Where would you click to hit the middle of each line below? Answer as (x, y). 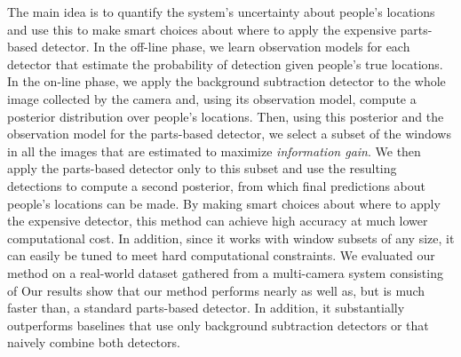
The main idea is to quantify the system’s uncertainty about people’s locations (221, 12)
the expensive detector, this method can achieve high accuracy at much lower (218, 221)
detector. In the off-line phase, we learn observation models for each (226, 47)
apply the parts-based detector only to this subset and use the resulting (202, 168)
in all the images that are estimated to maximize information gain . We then (214, 151)
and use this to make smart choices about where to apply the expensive (202, 29)
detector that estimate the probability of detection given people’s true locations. (225, 63)
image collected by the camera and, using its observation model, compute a (212, 98)
